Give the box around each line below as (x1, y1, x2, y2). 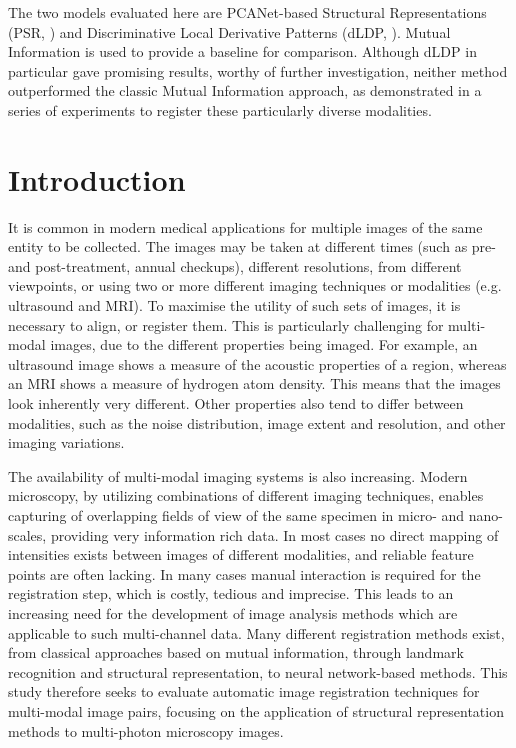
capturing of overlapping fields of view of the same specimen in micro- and (8, 505, 465, 525)
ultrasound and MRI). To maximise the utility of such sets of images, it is (8, 295, 461, 316)
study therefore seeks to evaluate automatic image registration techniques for (8, 681, 480, 702)
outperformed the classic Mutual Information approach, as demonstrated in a (8, 80, 482, 101)
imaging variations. (8, 432, 125, 453)
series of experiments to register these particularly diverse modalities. (8, 99, 432, 120)
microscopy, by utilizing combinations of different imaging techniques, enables (8, 485, 484, 506)
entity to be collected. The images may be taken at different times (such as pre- (8, 236, 496, 257)
